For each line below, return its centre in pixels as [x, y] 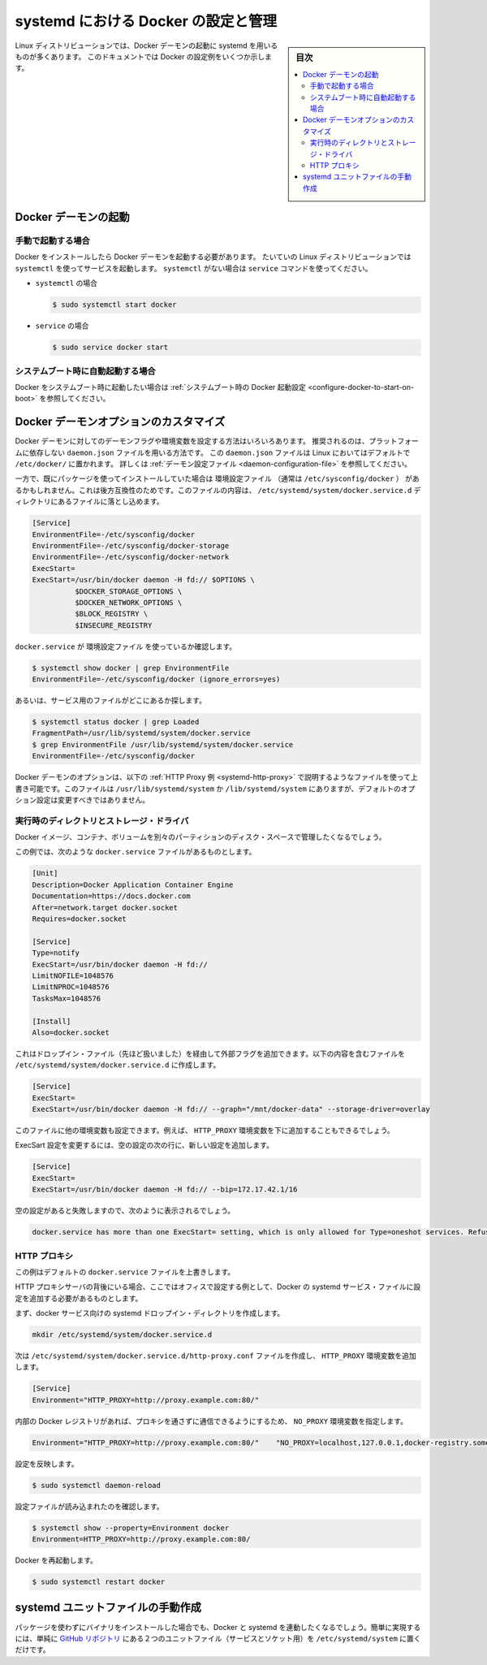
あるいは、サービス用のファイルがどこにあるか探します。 [111, 701]
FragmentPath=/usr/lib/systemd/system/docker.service [141, 733]
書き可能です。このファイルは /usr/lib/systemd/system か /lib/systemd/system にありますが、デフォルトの [208, 789]
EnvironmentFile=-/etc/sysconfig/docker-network [131, 557]
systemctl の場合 [66, 283]
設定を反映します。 [47, 1464]
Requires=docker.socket [80, 919]
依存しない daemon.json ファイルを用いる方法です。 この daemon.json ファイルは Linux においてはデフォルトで [220, 452]
